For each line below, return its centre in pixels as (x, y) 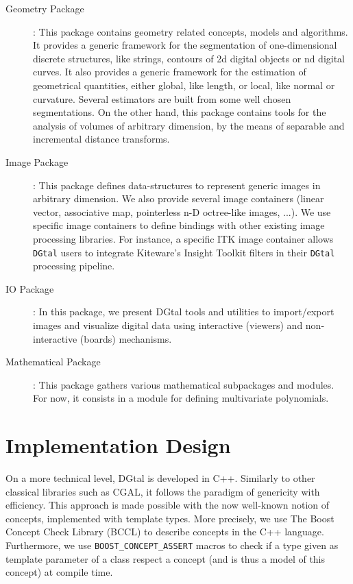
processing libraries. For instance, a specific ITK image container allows (183, 238)
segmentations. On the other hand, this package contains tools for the (180, 112)
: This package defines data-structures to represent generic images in (177, 185)
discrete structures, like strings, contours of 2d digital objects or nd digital (189, 58)
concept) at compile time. (59, 572)
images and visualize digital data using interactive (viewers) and (168, 325)
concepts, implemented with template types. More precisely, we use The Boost (170, 518)
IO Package (30, 288)
